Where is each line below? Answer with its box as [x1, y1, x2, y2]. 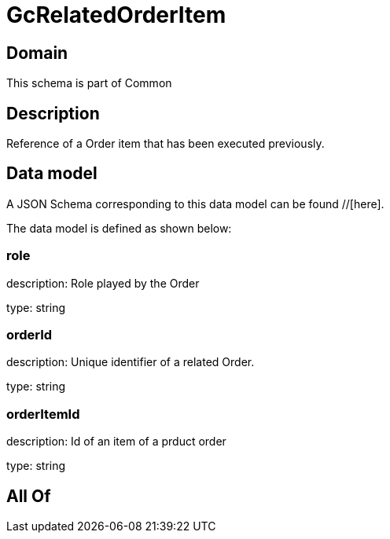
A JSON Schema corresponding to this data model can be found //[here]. [6, 196, 384, 211]
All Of [6, 486, 51, 506]
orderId [6, 326, 53, 343]
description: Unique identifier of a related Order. [6, 355, 255, 369]
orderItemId [6, 405, 80, 422]
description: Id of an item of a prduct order [6, 434, 226, 449]
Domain [6, 42, 68, 63]
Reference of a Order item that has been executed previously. [6, 137, 325, 151]
